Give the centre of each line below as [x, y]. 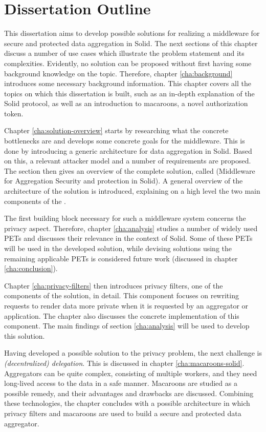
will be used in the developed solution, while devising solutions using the [118, 248]
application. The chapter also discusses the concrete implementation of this [122, 315]
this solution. [25, 335]
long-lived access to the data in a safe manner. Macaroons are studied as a [121, 383]
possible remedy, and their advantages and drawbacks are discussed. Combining [129, 393]
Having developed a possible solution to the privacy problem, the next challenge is [133, 353]
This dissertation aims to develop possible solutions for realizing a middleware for [132, 33]
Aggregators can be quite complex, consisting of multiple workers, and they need [131, 373]
